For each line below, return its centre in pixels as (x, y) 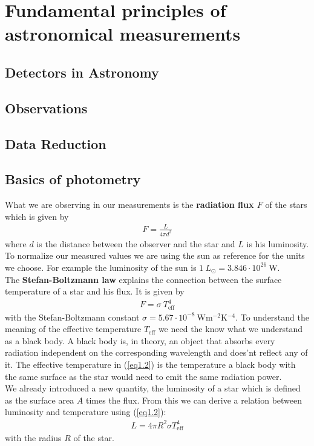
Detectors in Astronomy (82, 72)
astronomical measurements (123, 34)
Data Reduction (56, 143)
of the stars (286, 205)
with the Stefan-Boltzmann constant (72, 317)
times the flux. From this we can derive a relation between (194, 400)
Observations (46, 108)
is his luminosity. (278, 243)
